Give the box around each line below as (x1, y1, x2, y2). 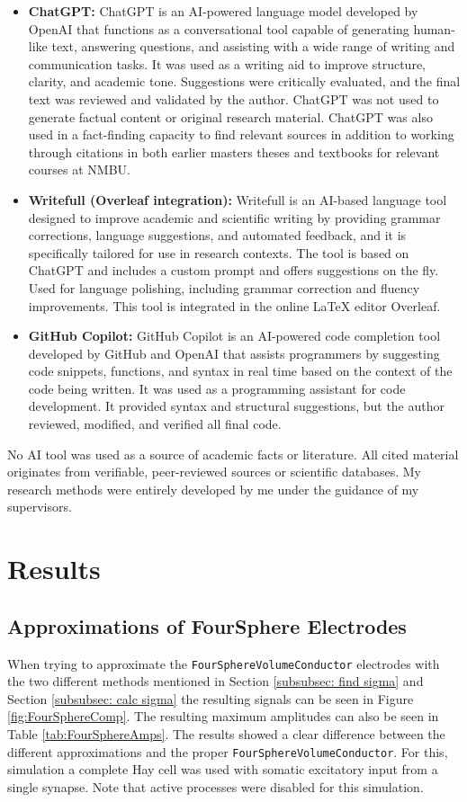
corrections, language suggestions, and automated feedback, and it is (28, 226, 407, 245)
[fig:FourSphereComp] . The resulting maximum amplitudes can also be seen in (7, 707, 439, 726)
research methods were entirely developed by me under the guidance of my (7, 479, 419, 498)
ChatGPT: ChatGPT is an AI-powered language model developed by (28, 2, 418, 20)
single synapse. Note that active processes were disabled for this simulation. (7, 777, 424, 796)
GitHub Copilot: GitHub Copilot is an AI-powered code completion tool (28, 326, 441, 345)
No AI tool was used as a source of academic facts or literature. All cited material (7, 444, 459, 463)
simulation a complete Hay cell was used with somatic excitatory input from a (7, 760, 438, 779)
